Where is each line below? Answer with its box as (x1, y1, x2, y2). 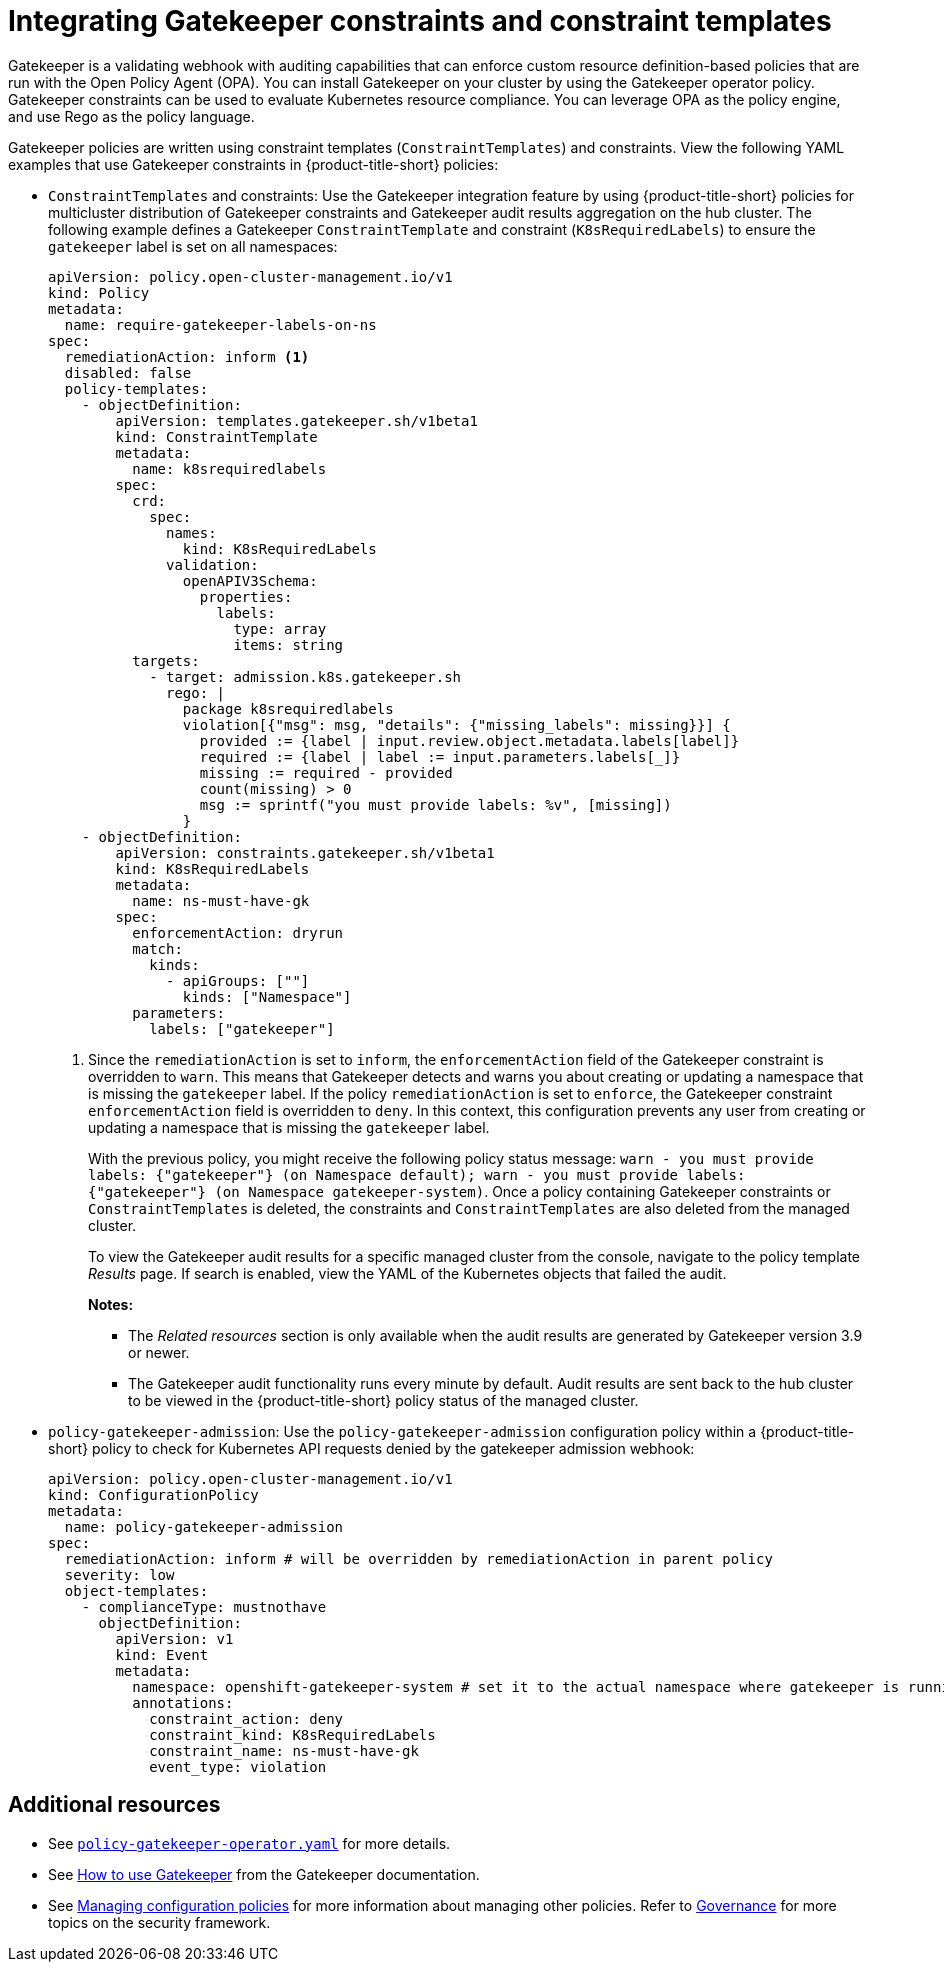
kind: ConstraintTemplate (115, 428, 318, 445)
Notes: (88, 1295, 134, 1313)
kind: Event (115, 1646, 209, 1663)
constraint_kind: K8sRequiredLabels (149, 1726, 436, 1743)
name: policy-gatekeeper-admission (64, 1518, 344, 1535)
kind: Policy (48, 284, 150, 301)
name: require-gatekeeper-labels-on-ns (64, 316, 377, 333)
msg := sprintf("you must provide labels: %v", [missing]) (199, 796, 672, 813)
